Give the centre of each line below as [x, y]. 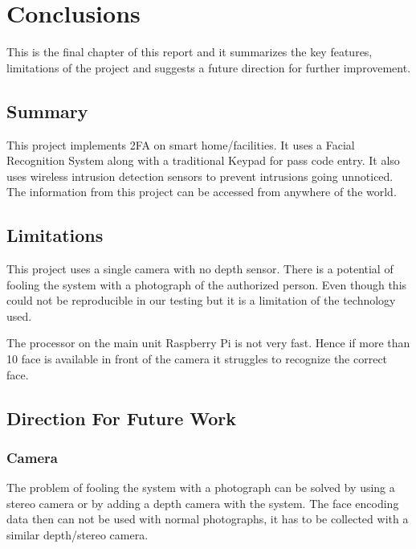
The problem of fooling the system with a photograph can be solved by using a [201, 488]
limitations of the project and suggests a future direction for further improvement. [209, 67]
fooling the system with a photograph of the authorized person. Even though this [207, 284]
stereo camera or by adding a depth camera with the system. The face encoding [203, 503]
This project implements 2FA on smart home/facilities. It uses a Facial [181, 144]
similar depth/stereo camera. [77, 535]
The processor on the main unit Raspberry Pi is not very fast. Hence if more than [208, 343]
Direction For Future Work [122, 418]
